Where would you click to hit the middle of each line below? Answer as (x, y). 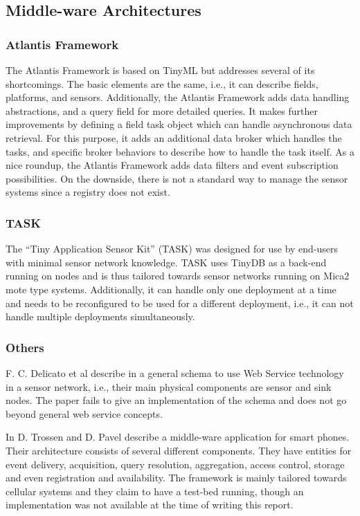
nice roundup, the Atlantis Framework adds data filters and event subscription (172, 165)
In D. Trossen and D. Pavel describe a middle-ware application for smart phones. (178, 437)
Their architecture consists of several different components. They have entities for (179, 450)
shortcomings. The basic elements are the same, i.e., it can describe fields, (162, 83)
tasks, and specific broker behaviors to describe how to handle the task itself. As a (180, 151)
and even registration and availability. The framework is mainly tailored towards (176, 478)
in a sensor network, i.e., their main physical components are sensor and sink (169, 386)
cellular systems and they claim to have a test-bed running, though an (155, 491)
